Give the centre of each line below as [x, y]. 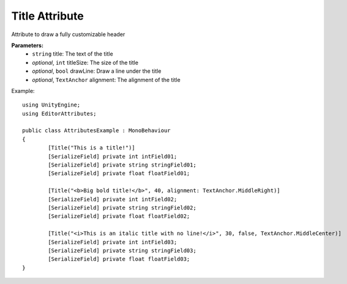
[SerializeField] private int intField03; [113, 242]
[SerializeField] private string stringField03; [122, 250]
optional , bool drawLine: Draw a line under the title [97, 71]
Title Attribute [47, 16]
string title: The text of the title [73, 54]
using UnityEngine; [51, 105]
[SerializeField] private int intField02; [113, 199]
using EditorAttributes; [59, 114]
